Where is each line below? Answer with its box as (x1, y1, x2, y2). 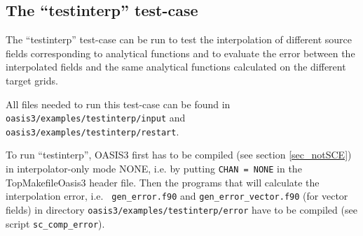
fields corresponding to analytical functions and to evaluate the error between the (6, 45, 355, 60)
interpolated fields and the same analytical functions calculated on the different (6, 59, 346, 74)
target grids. (6, 73, 58, 87)
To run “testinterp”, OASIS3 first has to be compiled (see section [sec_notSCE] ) (6, 147, 352, 162)
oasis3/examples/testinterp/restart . (6, 124, 179, 138)
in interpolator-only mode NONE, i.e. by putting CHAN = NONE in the (6, 161, 302, 176)
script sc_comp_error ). (6, 216, 105, 230)
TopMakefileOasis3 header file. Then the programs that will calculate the (6, 175, 320, 189)
